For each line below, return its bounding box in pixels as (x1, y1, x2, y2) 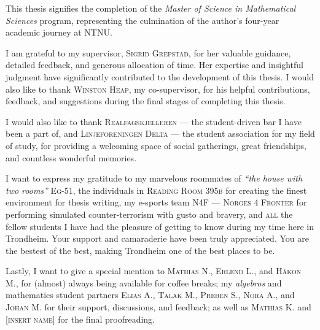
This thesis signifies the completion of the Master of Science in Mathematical (6, 2, 296, 14)
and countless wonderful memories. (6, 151, 137, 164)
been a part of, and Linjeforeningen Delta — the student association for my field (6, 127, 315, 140)
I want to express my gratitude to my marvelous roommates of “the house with (6, 172, 303, 185)
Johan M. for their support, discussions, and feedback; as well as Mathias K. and (6, 301, 311, 313)
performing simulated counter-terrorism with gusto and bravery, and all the (6, 207, 293, 220)
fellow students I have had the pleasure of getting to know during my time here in (6, 220, 314, 232)
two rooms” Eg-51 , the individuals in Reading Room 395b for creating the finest (6, 183, 307, 196)
